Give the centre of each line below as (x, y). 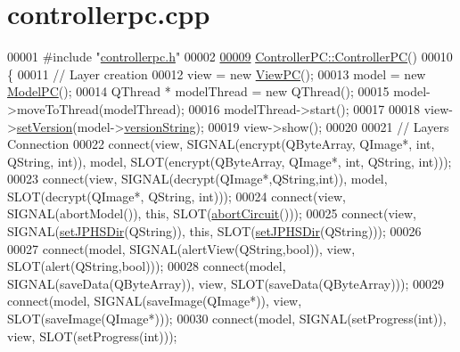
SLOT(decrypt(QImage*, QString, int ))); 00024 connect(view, (177, 196)
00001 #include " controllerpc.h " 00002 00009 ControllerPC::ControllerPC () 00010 (230, 57)
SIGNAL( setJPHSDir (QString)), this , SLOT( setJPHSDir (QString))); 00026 (214, 231)
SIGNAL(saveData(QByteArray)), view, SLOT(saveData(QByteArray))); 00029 (226, 283)
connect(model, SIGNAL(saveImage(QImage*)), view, (155, 301)
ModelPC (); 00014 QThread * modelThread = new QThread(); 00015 (198, 91)
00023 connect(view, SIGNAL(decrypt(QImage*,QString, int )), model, (197, 179)
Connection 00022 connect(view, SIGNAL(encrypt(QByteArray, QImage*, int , (221, 144)
